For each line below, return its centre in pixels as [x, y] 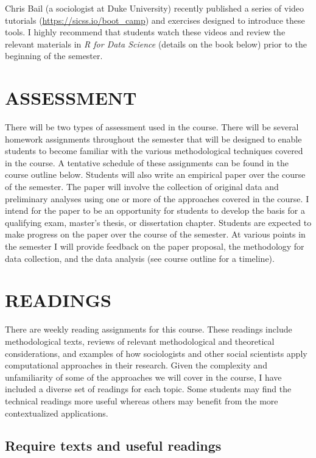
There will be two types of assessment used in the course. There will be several [152, 127]
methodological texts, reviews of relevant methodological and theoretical [140, 341]
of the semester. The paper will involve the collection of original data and [142, 187]
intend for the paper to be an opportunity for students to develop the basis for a [155, 210]
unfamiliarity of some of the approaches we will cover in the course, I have [143, 377]
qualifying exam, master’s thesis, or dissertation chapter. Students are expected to [158, 222]
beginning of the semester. [54, 56]
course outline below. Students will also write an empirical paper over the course [155, 174]
